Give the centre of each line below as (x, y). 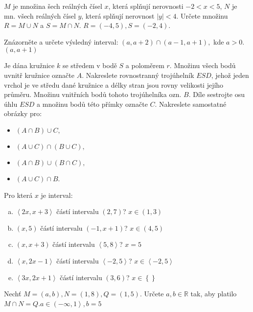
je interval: (57, 195)
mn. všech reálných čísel (40, 15)
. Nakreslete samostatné (191, 104)
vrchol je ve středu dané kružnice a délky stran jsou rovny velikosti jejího (114, 84)
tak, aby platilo (214, 294)
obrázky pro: (23, 113)
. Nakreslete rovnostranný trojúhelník (138, 75)
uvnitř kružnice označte (39, 75)
